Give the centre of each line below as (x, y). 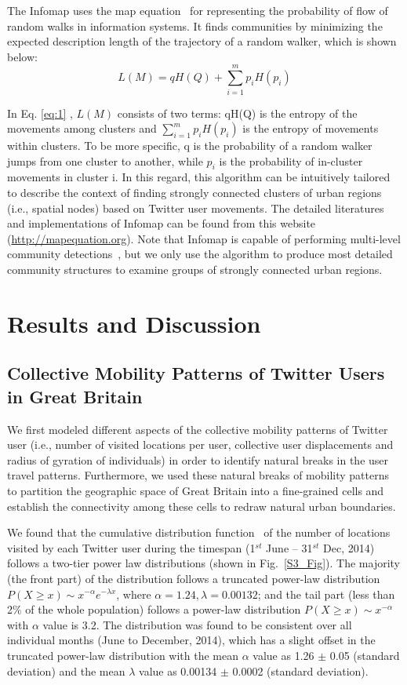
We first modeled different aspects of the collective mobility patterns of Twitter (198, 429)
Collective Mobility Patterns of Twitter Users (196, 373)
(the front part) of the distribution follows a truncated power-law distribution (194, 578)
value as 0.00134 (178, 670)
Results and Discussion (134, 323)
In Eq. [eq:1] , (40, 113)
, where (134, 594)
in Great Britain (75, 396)
